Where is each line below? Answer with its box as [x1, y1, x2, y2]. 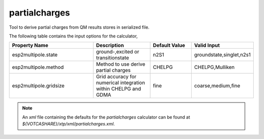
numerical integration [96, 79, 145, 86]
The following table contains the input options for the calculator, [9, 33, 138, 39]
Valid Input [194, 42, 220, 49]
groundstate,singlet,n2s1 [194, 52, 251, 58]
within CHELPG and [96, 86, 141, 92]
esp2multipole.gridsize [12, 83, 65, 89]
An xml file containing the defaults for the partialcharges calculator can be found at [22, 114, 190, 120]
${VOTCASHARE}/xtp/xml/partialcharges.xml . [22, 121, 115, 127]
